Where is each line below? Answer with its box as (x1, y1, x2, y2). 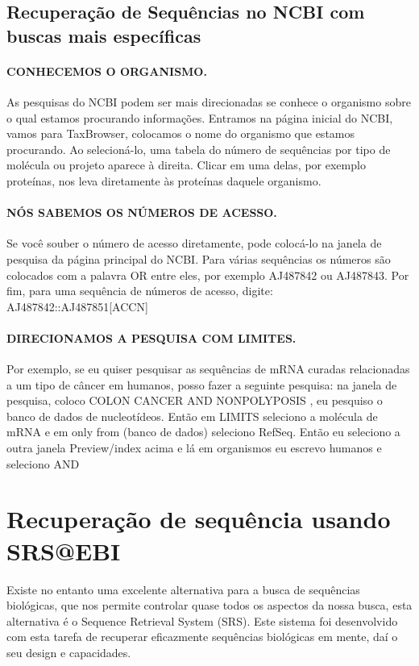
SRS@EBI (6, 534, 121, 567)
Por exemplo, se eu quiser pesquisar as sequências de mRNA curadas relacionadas (6, 360, 410, 377)
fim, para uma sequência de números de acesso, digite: (6, 282, 273, 299)
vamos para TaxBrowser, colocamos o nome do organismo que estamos (6, 125, 355, 142)
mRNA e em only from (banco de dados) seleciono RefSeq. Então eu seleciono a (6, 423, 400, 440)
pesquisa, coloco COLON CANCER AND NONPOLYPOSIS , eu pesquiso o (6, 392, 383, 409)
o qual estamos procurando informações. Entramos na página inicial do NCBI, (6, 109, 393, 126)
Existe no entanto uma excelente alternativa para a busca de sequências (6, 581, 360, 597)
